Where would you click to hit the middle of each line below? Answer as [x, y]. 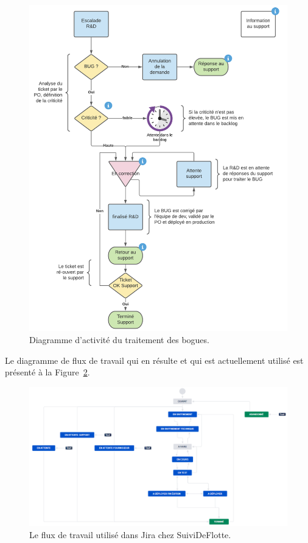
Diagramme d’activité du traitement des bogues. [119, 339]
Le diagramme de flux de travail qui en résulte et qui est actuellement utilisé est [154, 360]
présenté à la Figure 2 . [47, 372]
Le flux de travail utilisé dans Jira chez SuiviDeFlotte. [130, 534]
